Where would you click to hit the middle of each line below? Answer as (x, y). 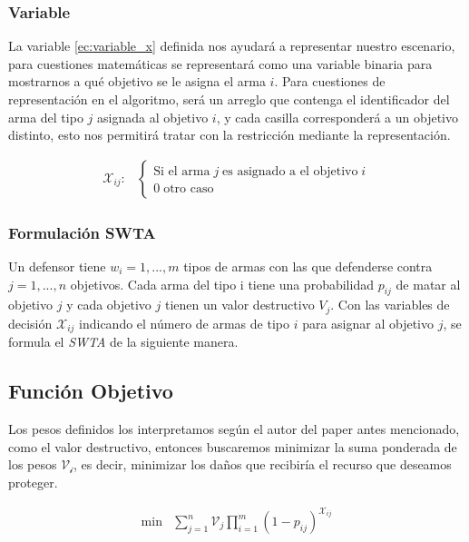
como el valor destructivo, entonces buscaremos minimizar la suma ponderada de (233, 446)
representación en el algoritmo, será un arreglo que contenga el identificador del (229, 99)
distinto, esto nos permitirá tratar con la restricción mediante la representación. (230, 135)
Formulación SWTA (82, 232)
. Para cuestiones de (330, 81)
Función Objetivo (91, 391)
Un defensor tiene (57, 266)
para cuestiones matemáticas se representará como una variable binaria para (220, 63)
